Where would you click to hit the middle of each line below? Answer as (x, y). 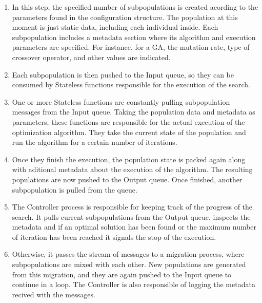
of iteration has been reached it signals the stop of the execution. (114, 236)
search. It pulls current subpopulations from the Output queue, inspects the (131, 216)
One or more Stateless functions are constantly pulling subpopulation (121, 101)
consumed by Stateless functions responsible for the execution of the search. (131, 84)
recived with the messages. (54, 294)
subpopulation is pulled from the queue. (75, 189)
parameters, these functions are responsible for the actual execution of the (128, 121)
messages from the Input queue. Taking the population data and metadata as (134, 112)
